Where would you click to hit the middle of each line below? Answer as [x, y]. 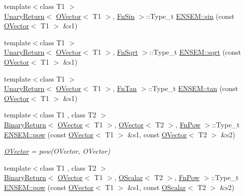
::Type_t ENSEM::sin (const [190, 16]
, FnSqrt [125, 52]
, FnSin [124, 16]
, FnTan [125, 88]
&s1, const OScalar [157, 187]
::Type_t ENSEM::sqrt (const [195, 52]
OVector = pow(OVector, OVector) [57, 151]
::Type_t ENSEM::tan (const [193, 88]
